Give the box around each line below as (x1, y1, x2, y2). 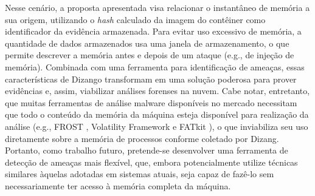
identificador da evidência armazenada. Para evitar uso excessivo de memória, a (5, 25, 302, 38)
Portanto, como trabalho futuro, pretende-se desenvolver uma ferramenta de (5, 144, 288, 157)
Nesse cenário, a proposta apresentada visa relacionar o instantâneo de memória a (5, 1, 310, 13)
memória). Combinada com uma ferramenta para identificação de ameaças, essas (5, 60, 305, 73)
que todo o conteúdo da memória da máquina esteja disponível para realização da (5, 108, 309, 121)
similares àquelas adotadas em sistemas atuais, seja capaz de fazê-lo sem (5, 167, 274, 180)
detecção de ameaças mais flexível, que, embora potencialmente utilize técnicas (5, 155, 298, 168)
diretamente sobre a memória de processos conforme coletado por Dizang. (5, 132, 279, 144)
